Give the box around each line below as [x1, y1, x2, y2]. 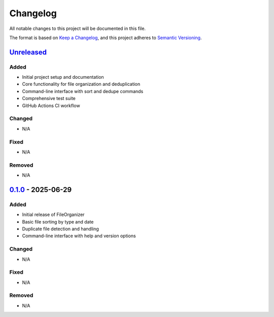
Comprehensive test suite [22, 96, 76, 102]
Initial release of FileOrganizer [22, 211, 85, 218]
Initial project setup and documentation [22, 74, 104, 80]
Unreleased [9, 48, 47, 56]
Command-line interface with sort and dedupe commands [22, 88, 144, 94]
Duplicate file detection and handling [22, 226, 99, 232]
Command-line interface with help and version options [22, 233, 136, 239]
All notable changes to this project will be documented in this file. [9, 25, 146, 31]
